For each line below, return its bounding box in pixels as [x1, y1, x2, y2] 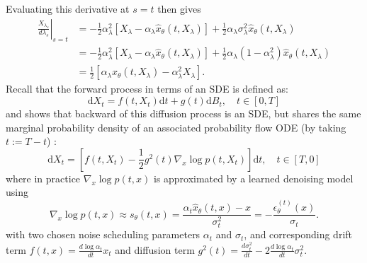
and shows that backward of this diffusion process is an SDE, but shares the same [6, 106, 361, 121]
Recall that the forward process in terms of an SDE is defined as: [6, 81, 288, 96]
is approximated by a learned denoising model [153, 170, 354, 185]
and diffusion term [115, 242, 195, 257]
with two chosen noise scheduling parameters [6, 227, 201, 242]
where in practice [6, 170, 81, 185]
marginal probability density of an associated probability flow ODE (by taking [6, 119, 346, 134]
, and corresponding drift [244, 227, 353, 242]
